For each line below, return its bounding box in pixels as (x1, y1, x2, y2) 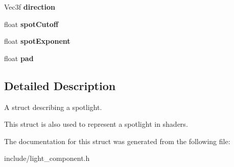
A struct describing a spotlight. (4, 101, 102, 112)
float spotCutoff (4, 18, 59, 29)
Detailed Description (4, 77, 116, 93)
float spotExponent (4, 36, 71, 46)
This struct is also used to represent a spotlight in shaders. (4, 119, 188, 129)
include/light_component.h (4, 153, 90, 163)
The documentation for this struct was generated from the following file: (4, 135, 230, 146)
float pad (4, 52, 34, 63)
